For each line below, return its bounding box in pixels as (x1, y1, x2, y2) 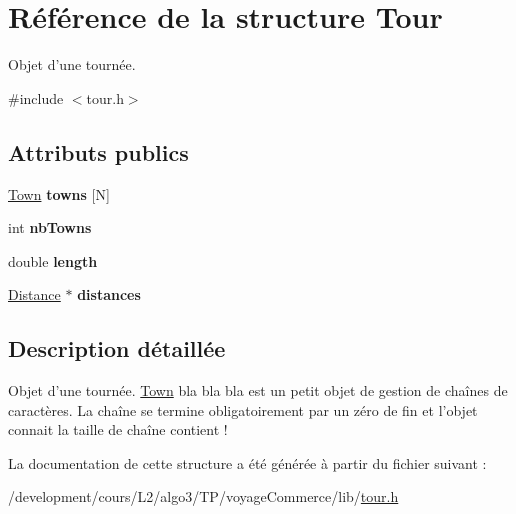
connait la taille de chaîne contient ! (8, 419, 228, 440)
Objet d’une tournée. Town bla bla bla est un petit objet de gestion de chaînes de (8, 380, 508, 401)
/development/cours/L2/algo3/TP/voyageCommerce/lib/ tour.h (8, 486, 399, 507)
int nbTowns (8, 217, 92, 238)
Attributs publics (8, 136, 189, 167)
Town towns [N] (8, 183, 110, 204)
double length (8, 250, 98, 271)
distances (77, 284, 141, 305)
